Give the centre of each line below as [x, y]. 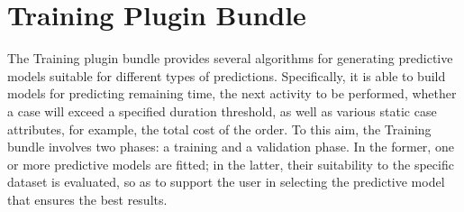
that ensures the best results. [87, 199]
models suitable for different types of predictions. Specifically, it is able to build [227, 75]
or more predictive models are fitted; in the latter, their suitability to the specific [231, 164]
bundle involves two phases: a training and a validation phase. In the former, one [231, 147]
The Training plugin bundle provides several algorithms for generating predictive [230, 58]
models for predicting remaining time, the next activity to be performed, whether [232, 93]
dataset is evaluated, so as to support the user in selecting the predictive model [226, 182]
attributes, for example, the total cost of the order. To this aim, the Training [219, 129]
